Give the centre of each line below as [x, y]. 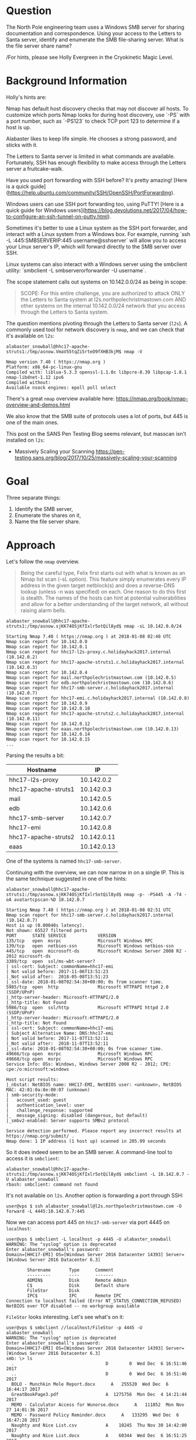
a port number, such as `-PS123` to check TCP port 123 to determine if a [93, 121]
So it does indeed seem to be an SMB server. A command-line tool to [89, 1152]
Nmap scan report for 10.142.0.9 [47, 703]
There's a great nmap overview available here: [61, 398]
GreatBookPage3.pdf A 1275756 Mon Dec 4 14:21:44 [99, 1394]
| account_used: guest [36, 1100]
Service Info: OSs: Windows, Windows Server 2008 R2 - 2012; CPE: [89, 1064]
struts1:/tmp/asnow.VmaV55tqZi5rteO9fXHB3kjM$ [64, 351]
